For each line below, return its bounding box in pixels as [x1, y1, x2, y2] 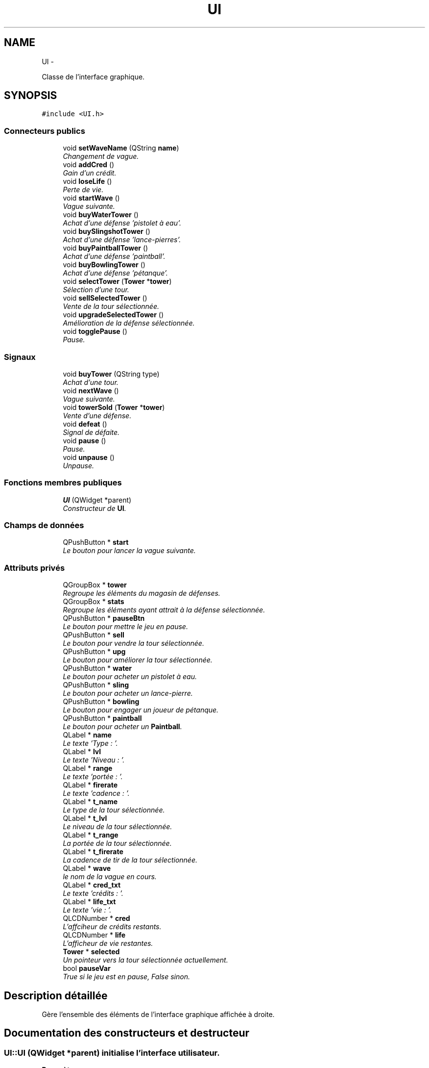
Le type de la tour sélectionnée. [63, 806, 165, 814]
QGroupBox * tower [63, 581, 127, 589]
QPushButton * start [63, 538, 129, 547]
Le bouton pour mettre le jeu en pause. [63, 622, 188, 631]
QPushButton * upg [63, 647, 126, 656]
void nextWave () [63, 386, 119, 395]
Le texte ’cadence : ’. [63, 789, 130, 798]
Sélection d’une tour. [63, 285, 129, 294]
